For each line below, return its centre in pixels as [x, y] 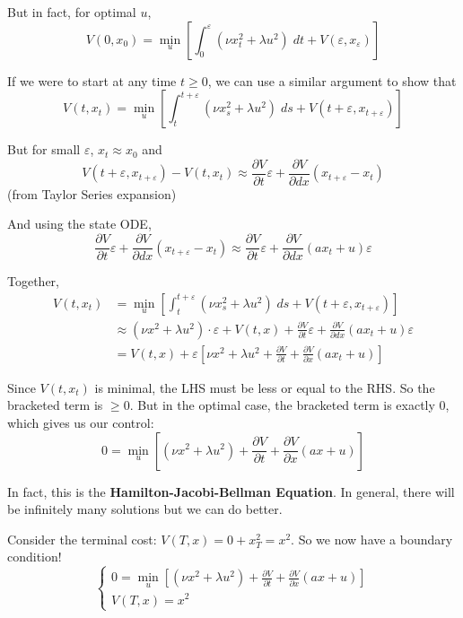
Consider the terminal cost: [82, 539]
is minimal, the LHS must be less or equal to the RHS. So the [265, 387]
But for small [44, 149]
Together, [33, 281]
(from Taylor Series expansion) [92, 193]
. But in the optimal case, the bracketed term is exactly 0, [289, 405]
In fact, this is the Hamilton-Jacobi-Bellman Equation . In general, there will [231, 491]
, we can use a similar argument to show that [332, 80]
